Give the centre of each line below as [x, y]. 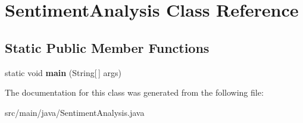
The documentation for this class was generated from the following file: [134, 92]
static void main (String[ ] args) [63, 72]
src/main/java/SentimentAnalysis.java [75, 112]
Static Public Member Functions [107, 47]
